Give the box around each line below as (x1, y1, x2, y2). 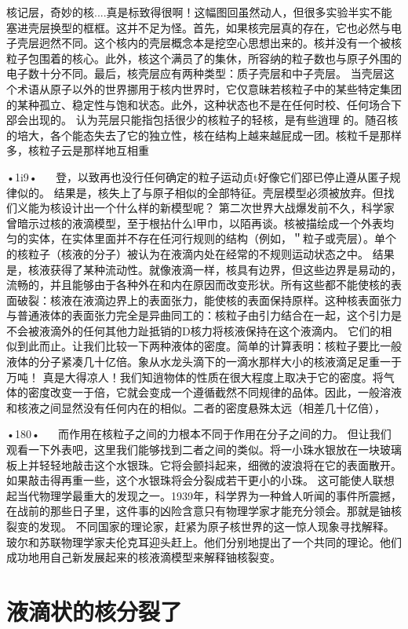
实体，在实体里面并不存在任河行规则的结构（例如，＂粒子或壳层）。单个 (27, 230, 396, 247)
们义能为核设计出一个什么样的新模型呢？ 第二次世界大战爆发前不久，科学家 (6, 199, 395, 216)
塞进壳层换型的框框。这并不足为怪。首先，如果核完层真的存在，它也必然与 (6, 19, 391, 35)
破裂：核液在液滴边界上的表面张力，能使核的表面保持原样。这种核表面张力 (16, 291, 402, 308)
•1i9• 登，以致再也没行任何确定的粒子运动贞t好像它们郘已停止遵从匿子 (6, 168, 390, 185)
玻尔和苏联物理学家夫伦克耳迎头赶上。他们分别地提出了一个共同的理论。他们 (6, 533, 402, 550)
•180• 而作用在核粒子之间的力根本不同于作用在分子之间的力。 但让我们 (6, 426, 392, 442)
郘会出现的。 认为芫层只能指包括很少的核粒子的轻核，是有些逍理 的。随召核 (6, 112, 399, 128)
